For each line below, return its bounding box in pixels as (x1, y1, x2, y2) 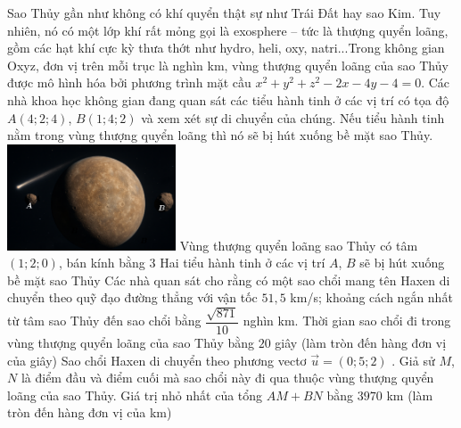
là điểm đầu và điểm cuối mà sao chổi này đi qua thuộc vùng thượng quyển (21, 368, 434, 387)
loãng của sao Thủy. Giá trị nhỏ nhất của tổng (7, 385, 263, 404)
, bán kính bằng (58, 253, 145, 272)
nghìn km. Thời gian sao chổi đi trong (243, 311, 451, 330)
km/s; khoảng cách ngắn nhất (290, 288, 453, 307)
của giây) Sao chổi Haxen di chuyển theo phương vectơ (7, 350, 307, 369)
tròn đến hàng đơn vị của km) (7, 403, 172, 422)
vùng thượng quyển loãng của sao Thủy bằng (7, 333, 255, 351)
